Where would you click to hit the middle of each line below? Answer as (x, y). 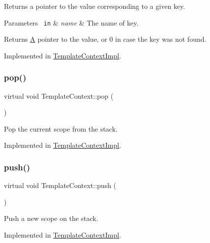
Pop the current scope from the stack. (61, 128)
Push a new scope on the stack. (51, 218)
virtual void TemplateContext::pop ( (59, 95)
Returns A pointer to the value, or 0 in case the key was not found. (105, 39)
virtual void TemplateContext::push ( (60, 185)
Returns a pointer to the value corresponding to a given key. (95, 6)
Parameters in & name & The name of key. (71, 22)
